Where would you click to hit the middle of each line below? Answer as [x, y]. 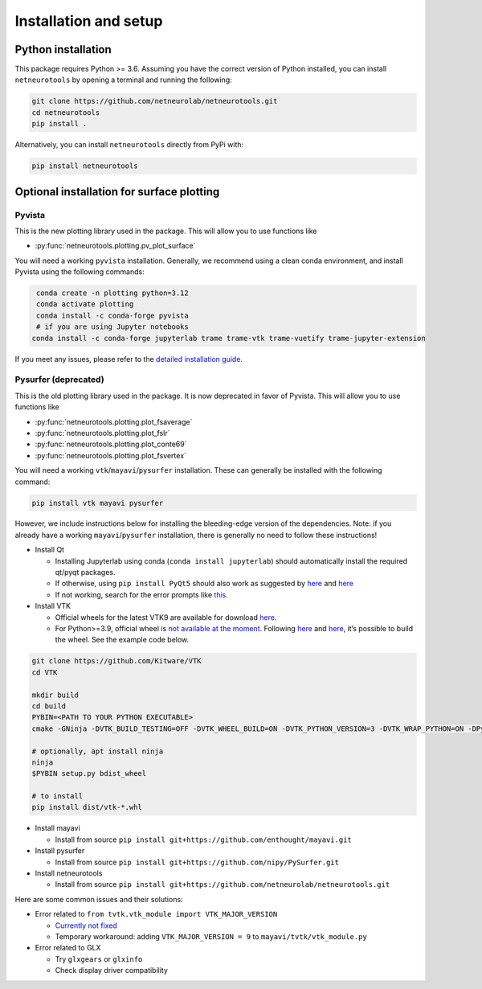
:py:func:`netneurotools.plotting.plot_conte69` [111, 444]
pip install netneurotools [85, 166]
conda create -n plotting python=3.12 [112, 293]
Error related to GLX [68, 948]
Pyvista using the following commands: [80, 272]
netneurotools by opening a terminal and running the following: [123, 80]
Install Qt [49, 550]
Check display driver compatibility [112, 971]
